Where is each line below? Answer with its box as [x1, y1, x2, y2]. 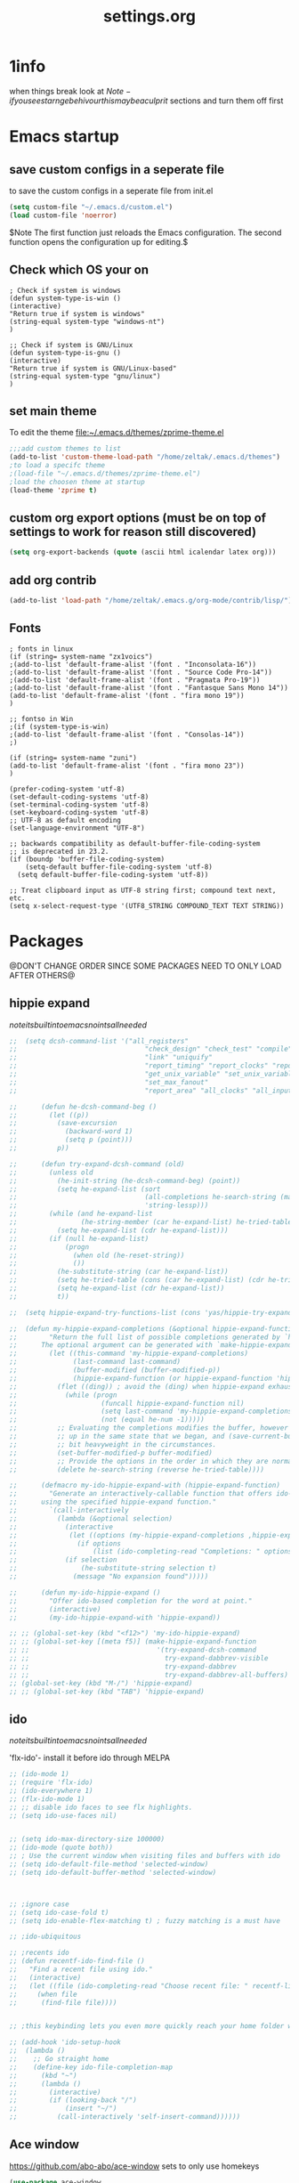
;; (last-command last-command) [9, 1358, 181, 1367]
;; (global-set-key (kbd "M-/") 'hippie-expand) [9, 1678, 193, 1688]
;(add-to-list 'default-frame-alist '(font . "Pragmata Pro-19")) [9, 675, 261, 685]
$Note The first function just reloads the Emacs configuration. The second [9, 227, 282, 238]
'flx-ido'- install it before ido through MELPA [9, 1752, 171, 1764]
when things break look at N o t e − [9, 85, 132, 96]
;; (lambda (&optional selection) [9, 1513, 174, 1523]
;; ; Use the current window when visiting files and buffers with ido [9, 1852, 280, 1861]
